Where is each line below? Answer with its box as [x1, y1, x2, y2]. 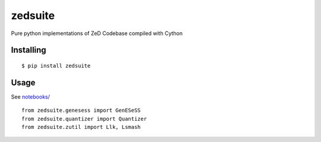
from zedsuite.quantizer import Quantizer [21, 115, 147, 122]
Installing [11, 45, 47, 55]
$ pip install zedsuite [21, 62, 91, 69]
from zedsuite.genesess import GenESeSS [21, 107, 141, 114]
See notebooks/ [11, 93, 51, 100]
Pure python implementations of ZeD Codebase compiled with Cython [11, 30, 183, 37]
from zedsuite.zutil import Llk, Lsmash [21, 124, 141, 131]
